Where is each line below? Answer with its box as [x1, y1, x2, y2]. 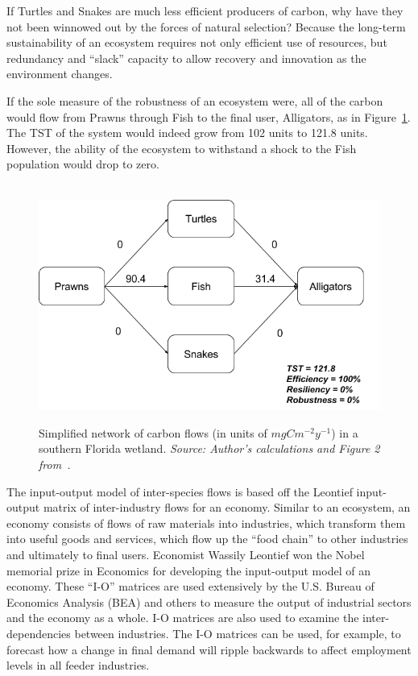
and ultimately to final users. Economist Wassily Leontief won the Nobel [6, 545, 365, 562]
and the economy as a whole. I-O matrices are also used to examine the [6, 609, 359, 626]
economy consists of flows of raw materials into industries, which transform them [6, 514, 406, 531]
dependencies [6, 624, 71, 641]
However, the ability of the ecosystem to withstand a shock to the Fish [6, 139, 357, 156]
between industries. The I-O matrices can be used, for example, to [74, 624, 401, 641]
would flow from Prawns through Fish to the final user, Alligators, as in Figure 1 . [6, 108, 411, 125]
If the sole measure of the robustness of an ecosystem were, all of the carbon [6, 92, 383, 109]
